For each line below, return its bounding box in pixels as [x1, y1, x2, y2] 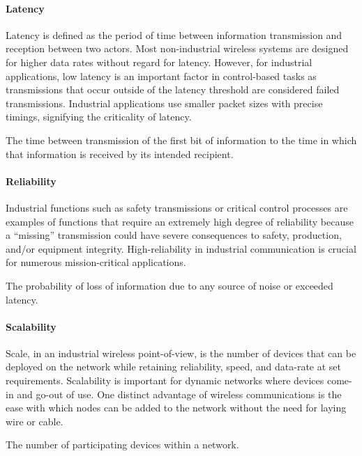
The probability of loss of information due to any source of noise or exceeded [6, 278, 333, 292]
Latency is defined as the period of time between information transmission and [6, 27, 342, 42]
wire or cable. [6, 414, 63, 428]
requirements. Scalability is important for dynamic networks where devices [6, 373, 324, 388]
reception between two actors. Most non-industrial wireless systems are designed [6, 41, 349, 56]
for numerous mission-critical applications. [6, 255, 186, 269]
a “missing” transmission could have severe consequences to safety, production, [6, 228, 342, 242]
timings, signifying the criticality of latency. [6, 109, 192, 124]
